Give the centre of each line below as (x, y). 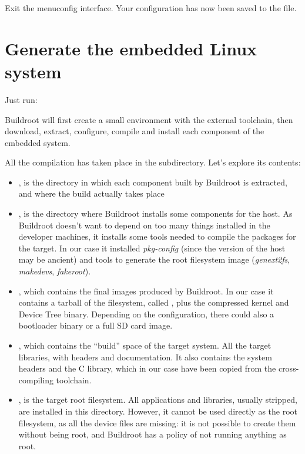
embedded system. (38, 142)
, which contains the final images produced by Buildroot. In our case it (146, 291)
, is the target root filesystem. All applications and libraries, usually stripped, (158, 400)
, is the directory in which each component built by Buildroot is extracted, (153, 182)
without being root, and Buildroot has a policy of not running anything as (152, 434)
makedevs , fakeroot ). (55, 271)
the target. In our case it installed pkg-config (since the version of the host (152, 248)
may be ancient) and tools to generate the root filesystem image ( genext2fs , (154, 259)
